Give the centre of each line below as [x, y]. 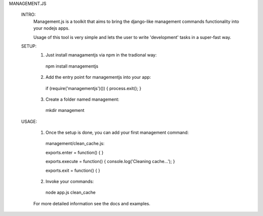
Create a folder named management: [82, 99]
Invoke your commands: [70, 181]
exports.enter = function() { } [75, 152]
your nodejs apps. [52, 28]
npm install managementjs [72, 66]
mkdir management [65, 110]
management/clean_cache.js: [75, 144]
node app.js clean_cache [71, 193]
